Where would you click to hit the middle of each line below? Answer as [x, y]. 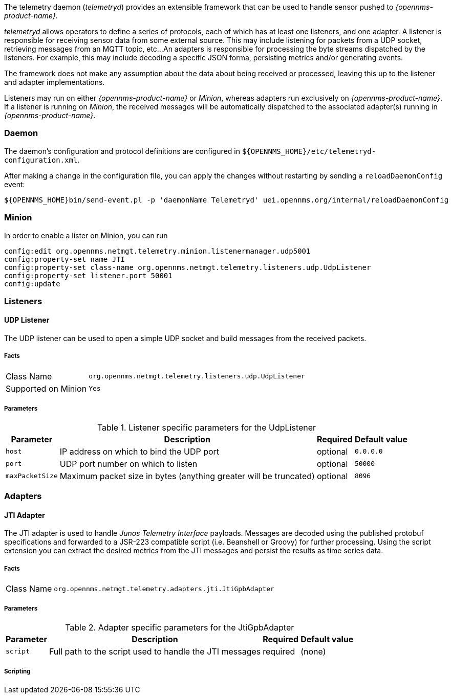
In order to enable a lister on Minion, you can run [86, 235]
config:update [32, 284]
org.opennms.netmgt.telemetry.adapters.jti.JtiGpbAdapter [164, 589]
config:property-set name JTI [65, 259]
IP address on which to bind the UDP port [139, 451]
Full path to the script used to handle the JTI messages [155, 651]
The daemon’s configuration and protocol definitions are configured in [122, 151]
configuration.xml [41, 160]
